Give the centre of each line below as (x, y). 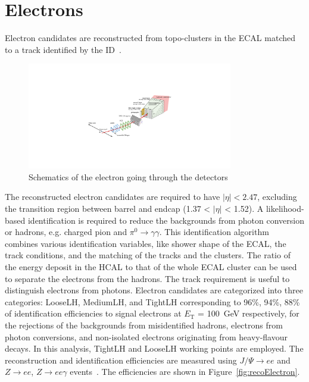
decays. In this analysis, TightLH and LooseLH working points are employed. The (154, 348)
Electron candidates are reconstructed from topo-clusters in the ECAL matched (150, 38)
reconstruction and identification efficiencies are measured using (121, 360)
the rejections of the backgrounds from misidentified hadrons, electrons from (144, 325)
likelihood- (285, 208)
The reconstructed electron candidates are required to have (113, 197)
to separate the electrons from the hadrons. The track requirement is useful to (147, 278)
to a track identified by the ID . (63, 49)
